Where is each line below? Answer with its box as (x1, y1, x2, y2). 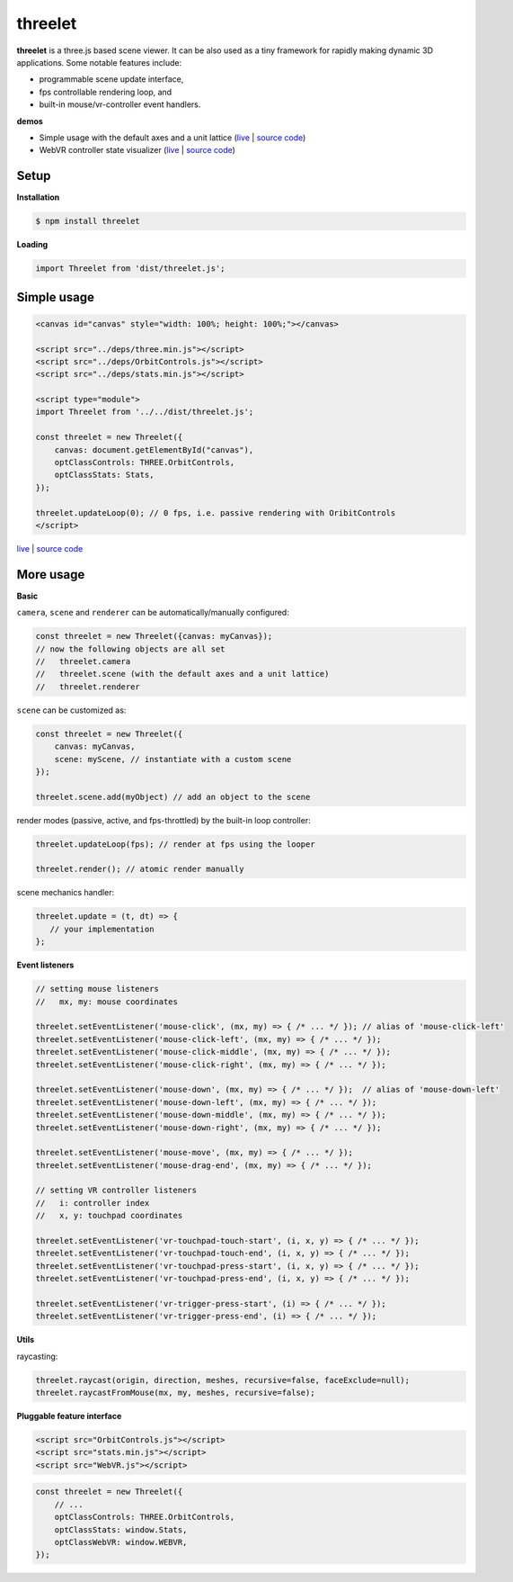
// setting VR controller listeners (35, 1185, 198, 1196)
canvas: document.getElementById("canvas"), (54, 445, 254, 454)
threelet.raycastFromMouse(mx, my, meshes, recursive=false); (35, 1388, 315, 1398)
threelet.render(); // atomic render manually (35, 864, 244, 875)
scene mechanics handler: (16, 887, 115, 898)
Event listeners (16, 959, 75, 971)
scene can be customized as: (16, 705, 127, 715)
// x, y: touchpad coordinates (35, 1210, 183, 1221)
